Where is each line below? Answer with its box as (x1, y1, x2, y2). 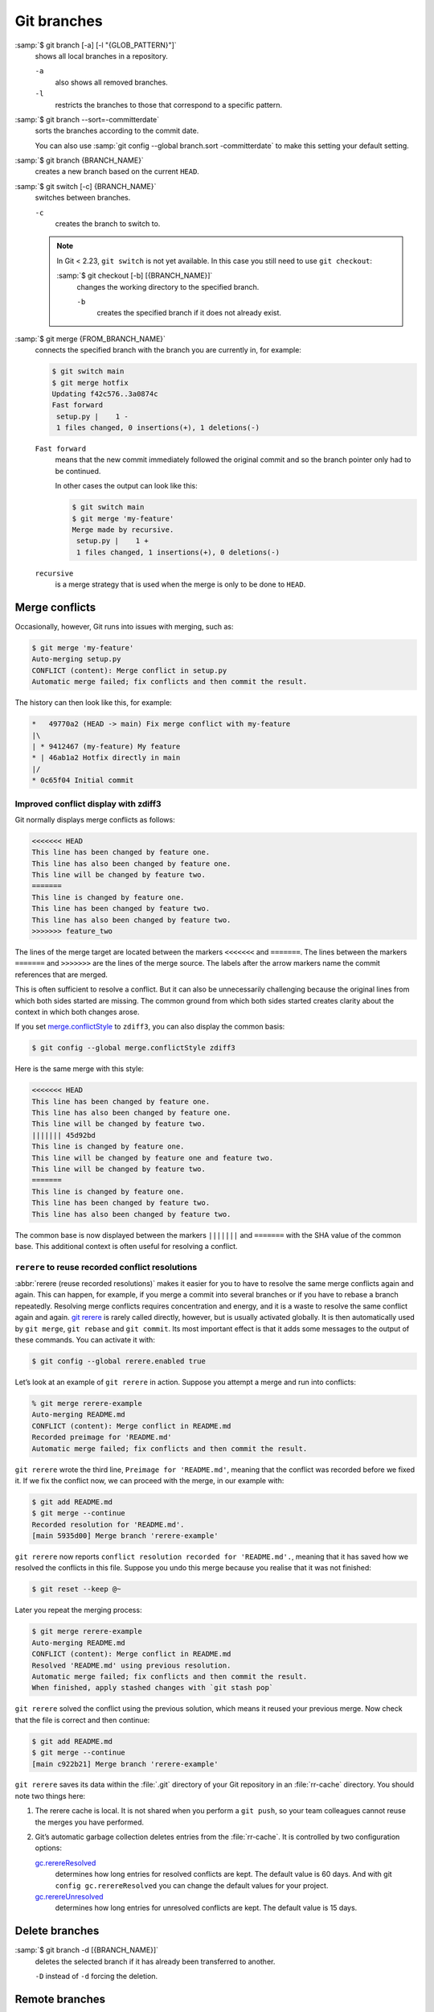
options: (35, 1843, 63, 1853)
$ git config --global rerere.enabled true (31, 1357, 207, 1366)
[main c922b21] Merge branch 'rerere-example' (31, 1759, 219, 1768)
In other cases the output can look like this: (55, 481, 198, 491)
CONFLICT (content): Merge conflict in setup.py (31, 666, 227, 675)
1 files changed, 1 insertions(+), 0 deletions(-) (76, 547, 280, 557)
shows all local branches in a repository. (35, 51, 168, 60)
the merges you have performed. (35, 1817, 145, 1827)
